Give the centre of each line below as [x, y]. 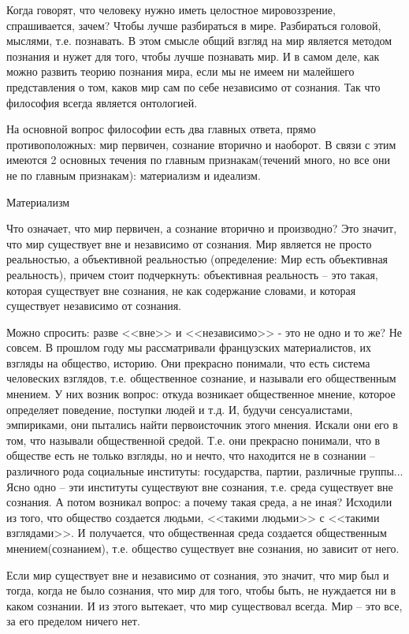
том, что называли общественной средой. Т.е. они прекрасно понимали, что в [193, 440]
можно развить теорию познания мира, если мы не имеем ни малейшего [180, 71]
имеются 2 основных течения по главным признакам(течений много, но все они [199, 160]
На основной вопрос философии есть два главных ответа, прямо [161, 129]
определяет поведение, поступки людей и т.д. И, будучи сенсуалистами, [180, 409]
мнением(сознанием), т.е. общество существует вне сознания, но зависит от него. [203, 548]
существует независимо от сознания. [94, 306]
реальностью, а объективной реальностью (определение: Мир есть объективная [197, 259]
